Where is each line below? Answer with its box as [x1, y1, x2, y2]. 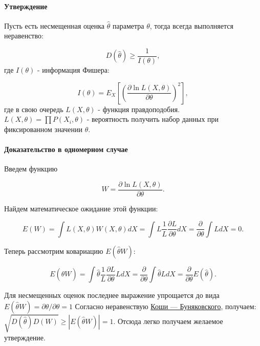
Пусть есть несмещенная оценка [4, 20, 105, 31]
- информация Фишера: [37, 64, 110, 75]
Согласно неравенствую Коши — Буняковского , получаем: [75, 301, 256, 311]
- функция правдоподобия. [98, 103, 180, 114]
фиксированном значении [4, 123, 83, 134]
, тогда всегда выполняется [149, 20, 233, 31]
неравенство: [4, 30, 44, 41]
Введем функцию [4, 163, 58, 174]
